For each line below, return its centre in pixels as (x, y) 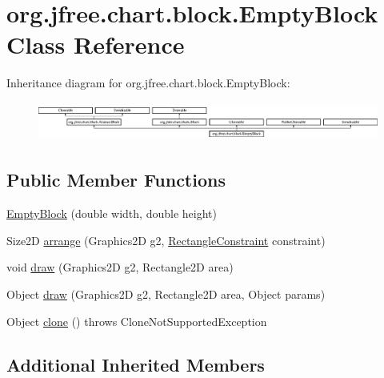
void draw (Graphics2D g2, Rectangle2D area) (120, 267)
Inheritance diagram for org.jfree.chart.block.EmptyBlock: (148, 83)
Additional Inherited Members (136, 364)
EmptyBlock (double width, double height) (112, 213)
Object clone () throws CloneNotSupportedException (137, 321)
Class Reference (96, 44)
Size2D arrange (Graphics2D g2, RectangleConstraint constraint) (166, 240)
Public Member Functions (116, 180)
